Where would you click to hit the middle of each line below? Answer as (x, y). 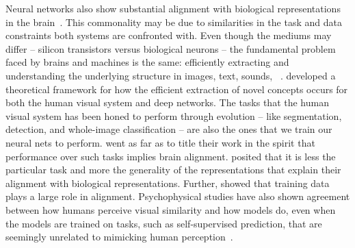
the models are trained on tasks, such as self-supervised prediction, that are (164, 223)
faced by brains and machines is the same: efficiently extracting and (147, 62)
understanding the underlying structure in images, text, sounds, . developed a (171, 75)
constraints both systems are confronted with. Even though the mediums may (169, 35)
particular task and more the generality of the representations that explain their (173, 170)
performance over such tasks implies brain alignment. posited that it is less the (171, 156)
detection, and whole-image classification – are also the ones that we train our (169, 129)
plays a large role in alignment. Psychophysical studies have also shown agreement (178, 196)
